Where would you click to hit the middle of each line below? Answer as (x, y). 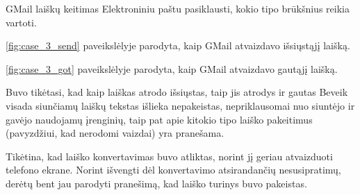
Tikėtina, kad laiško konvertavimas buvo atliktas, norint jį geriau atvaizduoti (169, 156)
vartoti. (21, 22)
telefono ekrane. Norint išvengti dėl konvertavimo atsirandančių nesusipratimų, (173, 170)
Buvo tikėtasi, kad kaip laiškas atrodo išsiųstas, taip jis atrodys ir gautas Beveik (177, 92)
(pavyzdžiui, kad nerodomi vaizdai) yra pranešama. (115, 133)
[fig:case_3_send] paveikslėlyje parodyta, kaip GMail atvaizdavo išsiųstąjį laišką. (178, 45)
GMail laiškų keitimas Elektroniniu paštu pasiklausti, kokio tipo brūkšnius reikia (178, 8)
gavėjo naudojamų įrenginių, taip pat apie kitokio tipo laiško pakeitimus (159, 119)
